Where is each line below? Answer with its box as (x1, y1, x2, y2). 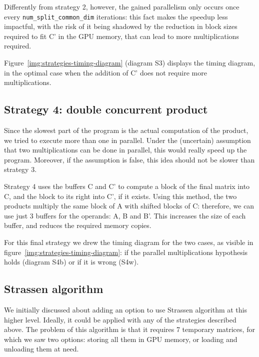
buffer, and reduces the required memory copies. (4, 220, 151, 230)
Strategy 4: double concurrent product (4, 101, 208, 117)
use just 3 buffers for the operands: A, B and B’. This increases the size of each (4, 210, 246, 220)
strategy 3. (4, 164, 37, 174)
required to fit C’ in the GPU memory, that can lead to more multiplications (4, 30, 239, 41)
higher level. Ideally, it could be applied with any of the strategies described (4, 314, 236, 324)
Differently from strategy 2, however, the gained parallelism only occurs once (4, 1, 239, 11)
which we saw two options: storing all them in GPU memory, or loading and (4, 333, 237, 344)
